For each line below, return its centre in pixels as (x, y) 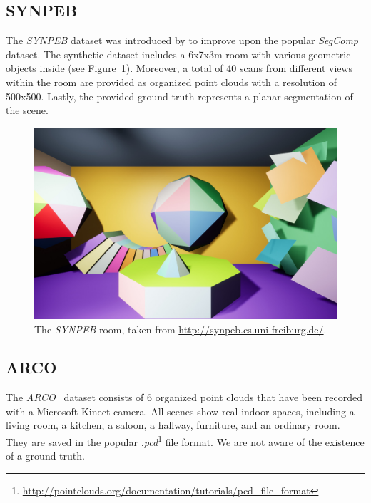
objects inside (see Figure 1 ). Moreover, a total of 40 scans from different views (179, 68)
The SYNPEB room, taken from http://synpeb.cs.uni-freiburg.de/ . (181, 329)
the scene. (27, 110)
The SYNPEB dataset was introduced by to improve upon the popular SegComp (182, 40)
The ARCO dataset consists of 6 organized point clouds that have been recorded (184, 397)
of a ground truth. (45, 456)
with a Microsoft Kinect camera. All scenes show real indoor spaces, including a (180, 411)
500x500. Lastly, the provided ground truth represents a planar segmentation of (179, 96)
